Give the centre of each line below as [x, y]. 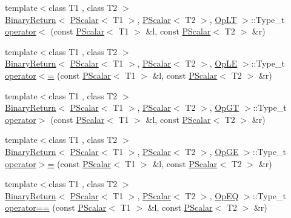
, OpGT [224, 107]
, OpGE [224, 151]
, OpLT [223, 19]
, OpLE [223, 63]
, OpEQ [224, 195]
